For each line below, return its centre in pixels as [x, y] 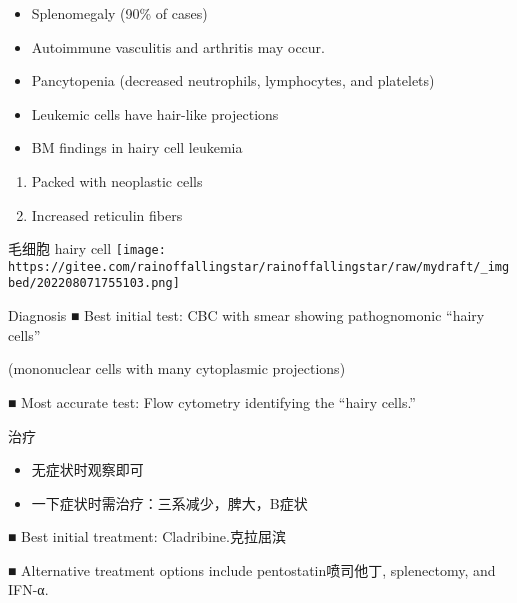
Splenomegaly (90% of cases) [119, 13]
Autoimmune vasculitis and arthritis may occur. [178, 46]
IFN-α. [28, 589]
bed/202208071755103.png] [94, 283]
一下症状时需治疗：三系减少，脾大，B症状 [169, 502]
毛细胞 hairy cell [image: [87, 248]
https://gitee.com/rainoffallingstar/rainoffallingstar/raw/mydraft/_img [259, 266]
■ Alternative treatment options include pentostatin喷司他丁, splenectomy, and [252, 569]
